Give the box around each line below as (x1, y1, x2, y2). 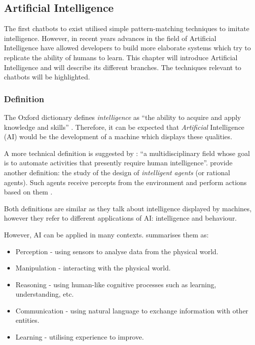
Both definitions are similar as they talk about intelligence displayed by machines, (4, 203, 252, 213)
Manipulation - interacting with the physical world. (15, 263, 171, 273)
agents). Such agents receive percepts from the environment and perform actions (4, 177, 247, 187)
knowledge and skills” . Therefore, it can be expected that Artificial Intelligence (4, 121, 245, 132)
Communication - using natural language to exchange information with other (15, 305, 249, 315)
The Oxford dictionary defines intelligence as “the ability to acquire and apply (4, 112, 241, 122)
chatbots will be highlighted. (4, 72, 90, 82)
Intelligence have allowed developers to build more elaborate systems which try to (4, 42, 251, 53)
